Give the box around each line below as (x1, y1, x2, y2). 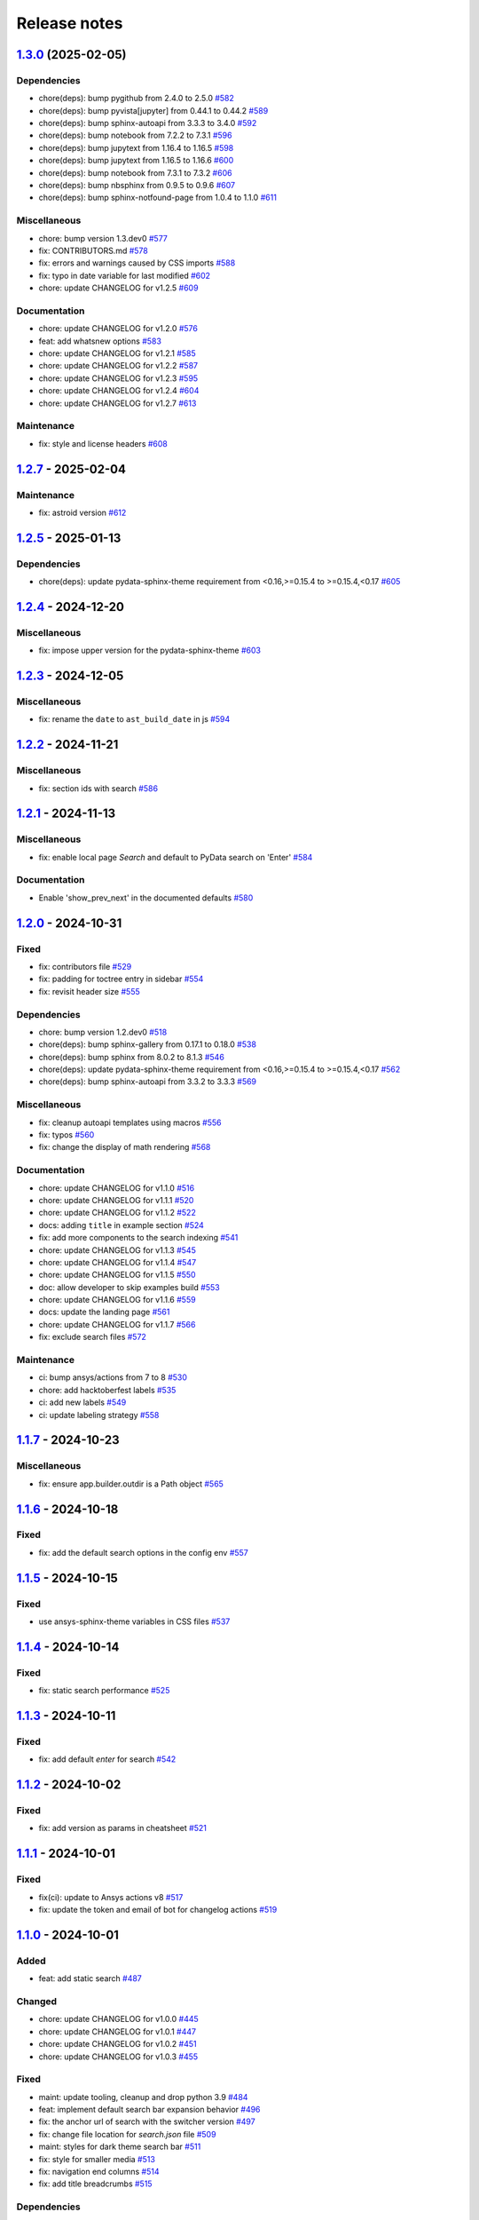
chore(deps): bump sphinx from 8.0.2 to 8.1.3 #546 (38, 1051, 225, 1062)
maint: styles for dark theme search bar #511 (38, 2141, 201, 2153)
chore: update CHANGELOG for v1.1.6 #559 (38, 1295, 196, 1305)
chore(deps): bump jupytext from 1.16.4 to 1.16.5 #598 (38, 142, 234, 153)
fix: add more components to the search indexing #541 (38, 1233, 239, 1243)
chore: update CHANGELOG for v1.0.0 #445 (38, 2014, 199, 2025)
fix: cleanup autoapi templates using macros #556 (38, 1117, 222, 1128)
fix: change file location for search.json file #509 (38, 2129, 216, 2139)
